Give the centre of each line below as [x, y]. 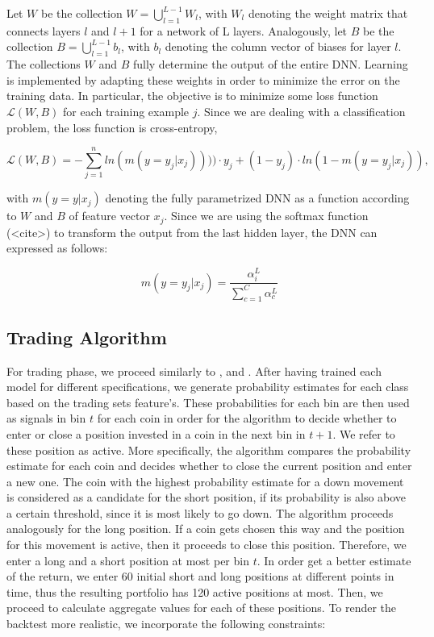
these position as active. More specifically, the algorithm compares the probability [209, 450]
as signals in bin [46, 418]
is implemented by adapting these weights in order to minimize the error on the [203, 79]
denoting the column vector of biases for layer [278, 46]
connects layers [44, 30]
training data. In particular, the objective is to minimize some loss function [192, 96]
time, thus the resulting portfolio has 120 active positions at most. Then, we [195, 591]
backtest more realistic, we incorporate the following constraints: [166, 624]
